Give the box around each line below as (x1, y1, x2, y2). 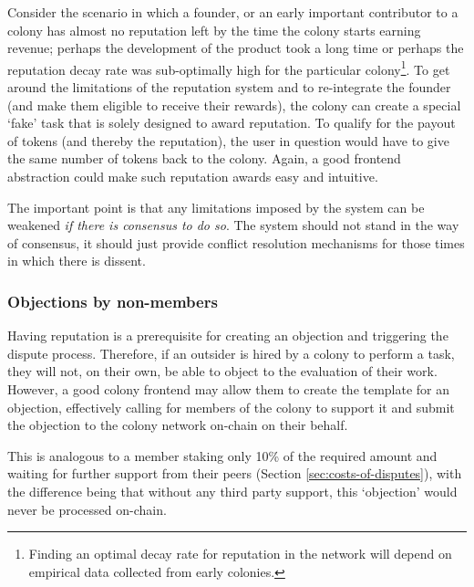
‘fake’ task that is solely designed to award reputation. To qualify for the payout (7, 113, 456, 132)
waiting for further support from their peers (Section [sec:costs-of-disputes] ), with (7, 464, 462, 483)
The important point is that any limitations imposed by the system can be (7, 197, 425, 216)
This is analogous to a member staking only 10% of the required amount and (7, 445, 438, 465)
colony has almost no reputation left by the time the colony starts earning (7, 20, 421, 39)
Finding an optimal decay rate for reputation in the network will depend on (28, 544, 452, 563)
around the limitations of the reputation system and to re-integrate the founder (7, 78, 451, 97)
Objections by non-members (7, 289, 218, 312)
